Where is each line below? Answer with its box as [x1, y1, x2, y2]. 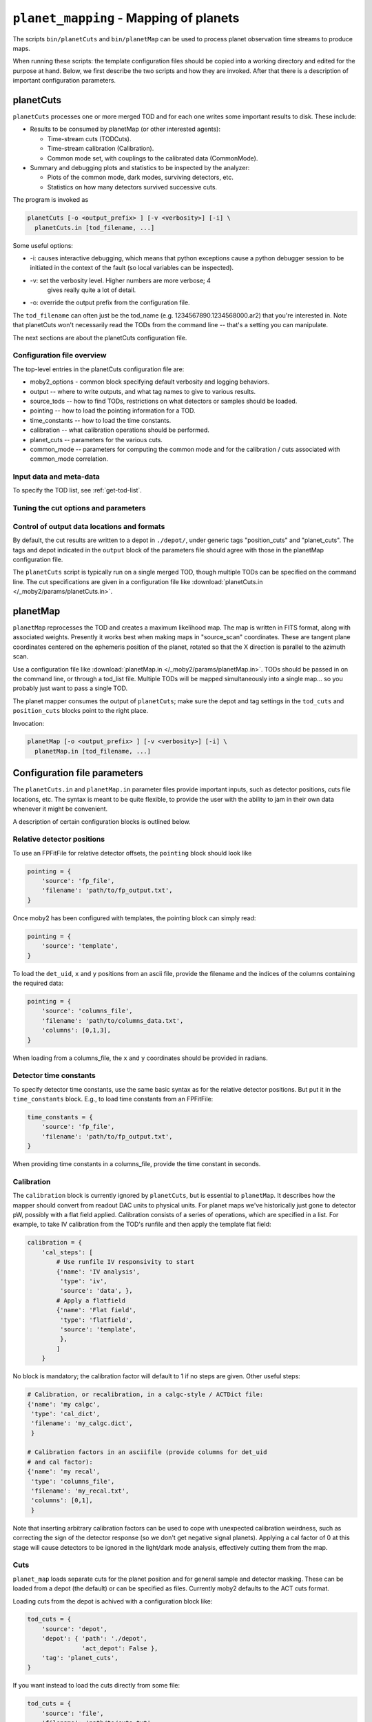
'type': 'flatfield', [59, 1316, 134, 1324]
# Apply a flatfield [56, 1296, 126, 1305]
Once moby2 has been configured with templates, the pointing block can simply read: [12, 913, 256, 922]
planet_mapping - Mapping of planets [12, 10, 240, 25]
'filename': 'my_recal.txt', [31, 1487, 130, 1495]
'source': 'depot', [41, 1625, 108, 1632]
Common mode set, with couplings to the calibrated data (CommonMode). [47, 154, 258, 162]
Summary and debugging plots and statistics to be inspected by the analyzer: [30, 163, 250, 172]
